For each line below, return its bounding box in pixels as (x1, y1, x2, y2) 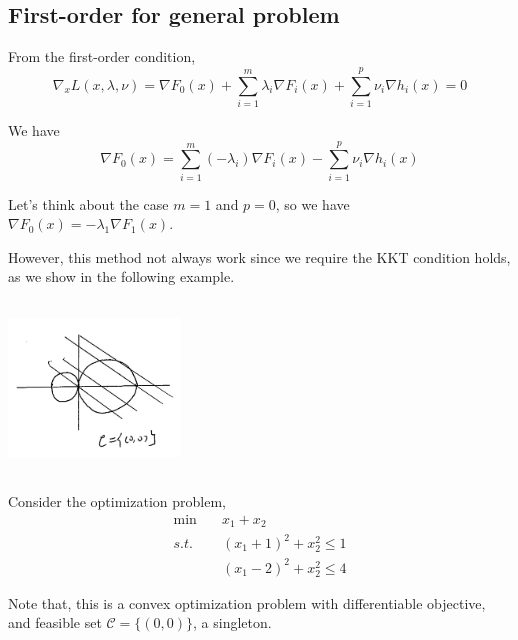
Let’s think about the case (8, 193, 169, 214)
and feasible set (8, 612, 102, 633)
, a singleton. (193, 612, 272, 633)
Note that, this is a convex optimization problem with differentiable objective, (8, 592, 486, 613)
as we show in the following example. (8, 266, 235, 287)
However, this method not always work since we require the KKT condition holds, (8, 246, 511, 267)
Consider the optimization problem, (8, 491, 226, 512)
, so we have (275, 193, 350, 214)
